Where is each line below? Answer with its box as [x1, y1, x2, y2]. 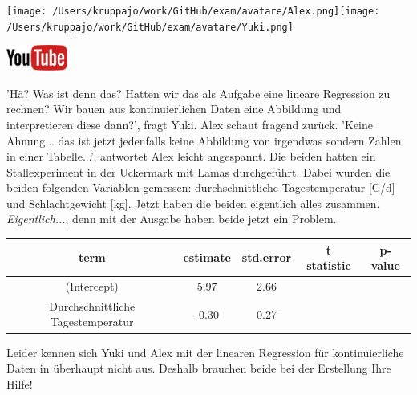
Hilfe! [6, 375, 33, 392]
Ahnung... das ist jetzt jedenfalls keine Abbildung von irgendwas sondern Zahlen [6, 132, 402, 149]
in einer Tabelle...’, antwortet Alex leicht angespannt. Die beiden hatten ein [6, 148, 376, 165]
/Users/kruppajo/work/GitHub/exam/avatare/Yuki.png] [6, 21, 294, 33]
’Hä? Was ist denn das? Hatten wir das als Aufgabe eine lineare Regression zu [6, 84, 391, 101]
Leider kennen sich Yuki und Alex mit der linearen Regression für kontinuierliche [6, 344, 404, 360]
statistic [306, 257, 351, 274]
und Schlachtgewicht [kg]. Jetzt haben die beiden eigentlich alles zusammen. [6, 194, 380, 211]
